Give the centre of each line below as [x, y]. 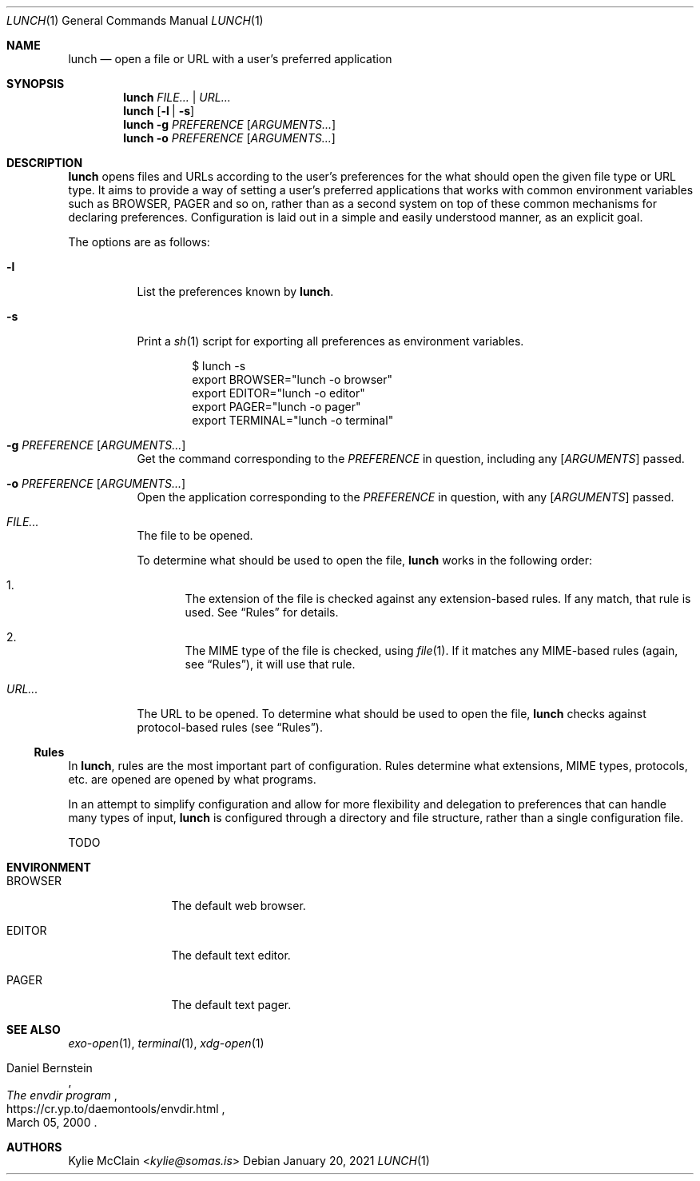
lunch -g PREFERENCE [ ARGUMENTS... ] [230, 124]
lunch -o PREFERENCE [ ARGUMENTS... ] [229, 138]
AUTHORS [34, 1147]
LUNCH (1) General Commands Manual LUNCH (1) [135, 20]
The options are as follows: [139, 242]
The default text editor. [231, 955]
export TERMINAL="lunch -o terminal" [293, 420]
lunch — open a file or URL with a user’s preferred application [230, 59]
